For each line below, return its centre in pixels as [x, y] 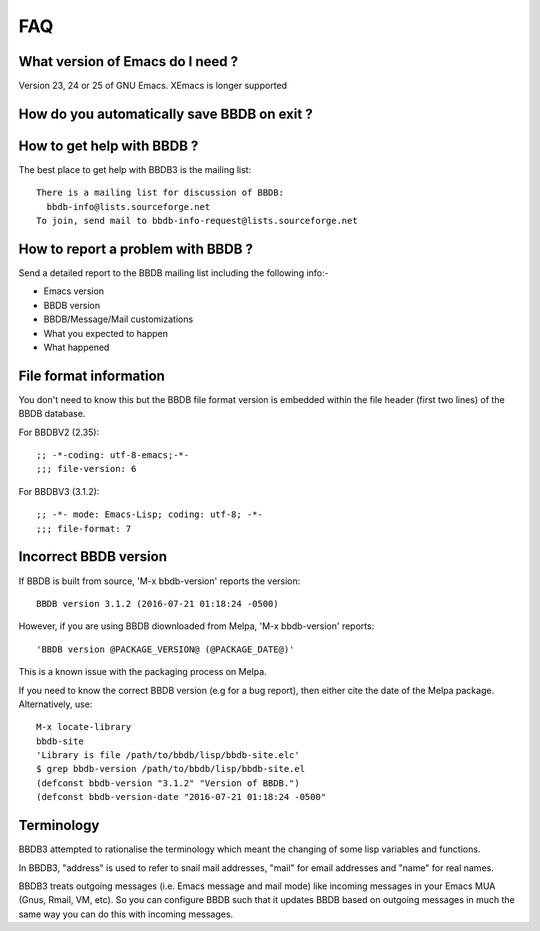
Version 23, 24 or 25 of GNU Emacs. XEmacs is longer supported [153, 86]
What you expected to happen [106, 333]
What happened [76, 347]
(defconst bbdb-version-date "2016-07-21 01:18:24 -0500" [181, 797]
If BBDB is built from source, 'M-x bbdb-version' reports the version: [159, 581]
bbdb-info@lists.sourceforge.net [128, 206]
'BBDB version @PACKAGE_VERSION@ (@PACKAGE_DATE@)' [165, 649]
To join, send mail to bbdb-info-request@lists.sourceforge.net [197, 221]
